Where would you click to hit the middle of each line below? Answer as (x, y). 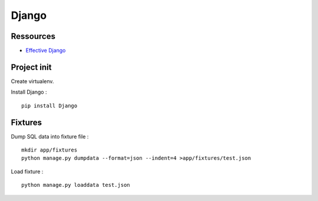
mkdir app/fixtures (49, 150)
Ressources (33, 36)
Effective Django (46, 51)
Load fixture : (27, 172)
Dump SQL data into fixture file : (50, 136)
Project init (31, 67)
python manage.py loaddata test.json (76, 185)
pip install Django (49, 106)
